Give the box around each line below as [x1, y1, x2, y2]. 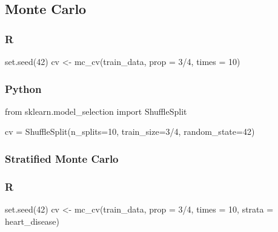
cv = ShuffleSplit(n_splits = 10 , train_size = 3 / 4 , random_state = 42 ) [5, 125, 255, 138]
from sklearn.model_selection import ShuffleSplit [5, 104, 187, 117]
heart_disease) [5, 214, 60, 227]
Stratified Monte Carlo [5, 151, 119, 166]
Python [5, 81, 42, 96]
